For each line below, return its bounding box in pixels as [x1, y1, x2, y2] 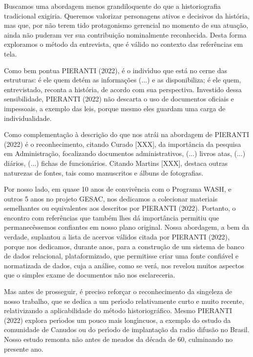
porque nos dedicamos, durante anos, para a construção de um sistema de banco [4, 241, 244, 251]
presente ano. [4, 343, 43, 354]
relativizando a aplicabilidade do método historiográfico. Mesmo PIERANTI [4, 305, 232, 316]
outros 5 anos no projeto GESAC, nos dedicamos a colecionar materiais [4, 193, 218, 203]
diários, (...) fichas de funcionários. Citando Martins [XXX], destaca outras [4, 158, 228, 168]
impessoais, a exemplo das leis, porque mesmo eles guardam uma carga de [4, 103, 226, 113]
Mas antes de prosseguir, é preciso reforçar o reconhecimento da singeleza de [4, 286, 232, 297]
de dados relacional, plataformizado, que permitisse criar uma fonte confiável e [4, 251, 239, 261]
